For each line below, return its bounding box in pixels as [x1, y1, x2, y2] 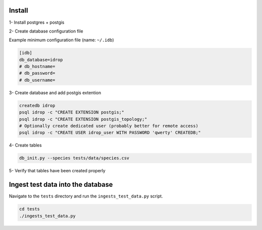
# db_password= [19, 70, 55, 76]
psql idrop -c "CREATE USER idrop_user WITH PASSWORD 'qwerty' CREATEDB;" [19, 130, 201, 135]
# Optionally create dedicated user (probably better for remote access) [19, 123, 198, 129]
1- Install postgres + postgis [9, 19, 65, 25]
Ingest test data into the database [9, 181, 113, 189]
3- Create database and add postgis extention [9, 90, 101, 96]
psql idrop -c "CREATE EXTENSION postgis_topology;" [19, 116, 147, 122]
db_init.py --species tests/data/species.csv [19, 155, 130, 161]
